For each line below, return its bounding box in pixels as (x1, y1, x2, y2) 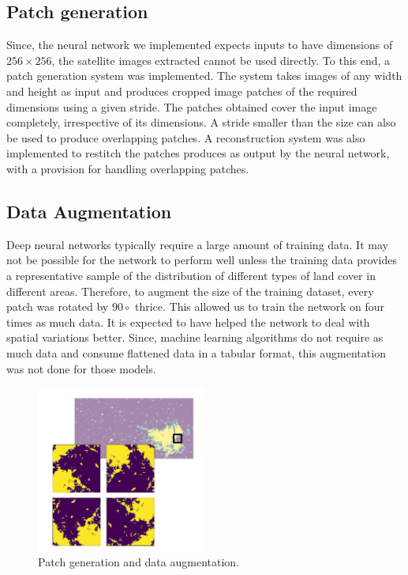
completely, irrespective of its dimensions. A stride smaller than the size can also (6, 114, 396, 131)
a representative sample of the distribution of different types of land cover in (6, 267, 376, 283)
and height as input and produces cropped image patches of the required (6, 82, 357, 99)
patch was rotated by (6, 298, 109, 315)
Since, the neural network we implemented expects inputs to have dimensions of (6, 36, 393, 53)
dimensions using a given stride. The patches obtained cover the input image (6, 98, 377, 115)
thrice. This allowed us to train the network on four (134, 298, 385, 315)
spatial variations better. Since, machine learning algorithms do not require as (6, 329, 384, 346)
